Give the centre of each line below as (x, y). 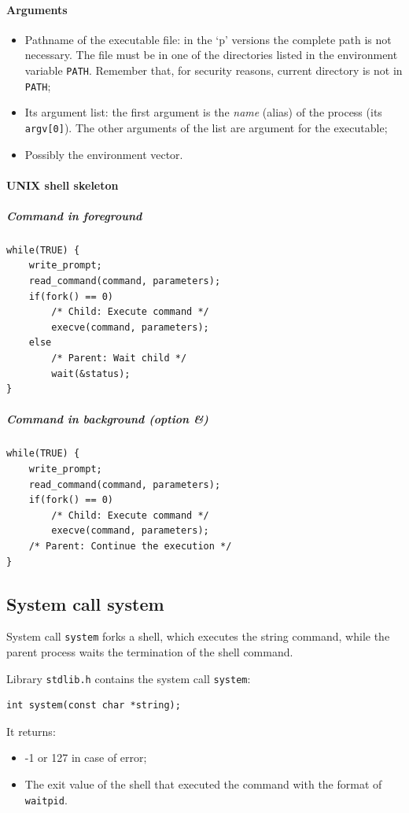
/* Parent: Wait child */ (119, 358)
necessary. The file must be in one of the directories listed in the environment (211, 55)
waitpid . (46, 799)
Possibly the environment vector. (104, 154)
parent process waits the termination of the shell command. (150, 652)
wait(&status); (91, 373)
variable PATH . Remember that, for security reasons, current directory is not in (214, 70)
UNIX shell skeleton (63, 185)
